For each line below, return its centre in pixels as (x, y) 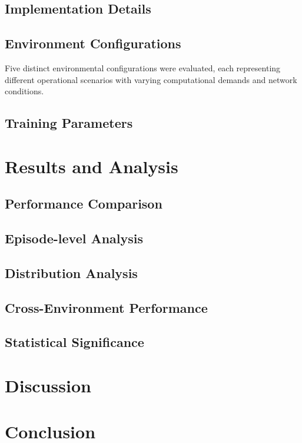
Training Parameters (69, 123)
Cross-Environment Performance (106, 307)
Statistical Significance (74, 342)
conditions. (24, 91)
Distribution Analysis (71, 272)
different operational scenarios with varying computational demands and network (151, 79)
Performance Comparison (84, 204)
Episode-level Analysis (74, 238)
